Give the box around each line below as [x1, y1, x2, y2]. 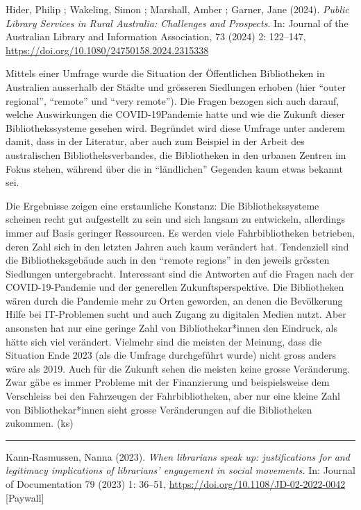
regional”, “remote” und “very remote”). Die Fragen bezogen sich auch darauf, [6, 93, 339, 108]
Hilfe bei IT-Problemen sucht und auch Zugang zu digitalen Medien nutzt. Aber [6, 307, 346, 321]
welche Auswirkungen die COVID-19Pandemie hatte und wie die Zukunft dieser [6, 107, 346, 121]
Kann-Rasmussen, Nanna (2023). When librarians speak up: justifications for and [6, 449, 350, 464]
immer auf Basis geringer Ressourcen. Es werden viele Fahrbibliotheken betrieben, [6, 225, 355, 239]
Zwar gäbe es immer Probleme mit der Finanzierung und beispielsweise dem [6, 375, 330, 389]
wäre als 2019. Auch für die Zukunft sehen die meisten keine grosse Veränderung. [6, 361, 351, 375]
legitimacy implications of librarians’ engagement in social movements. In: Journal [6, 463, 355, 477]
